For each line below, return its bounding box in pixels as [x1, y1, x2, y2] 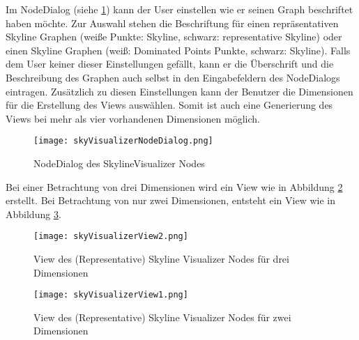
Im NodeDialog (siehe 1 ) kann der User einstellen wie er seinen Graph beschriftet [6, 2, 353, 16]
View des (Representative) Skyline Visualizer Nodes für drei [33, 252, 289, 266]
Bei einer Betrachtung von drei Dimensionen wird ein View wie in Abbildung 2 [6, 179, 343, 194]
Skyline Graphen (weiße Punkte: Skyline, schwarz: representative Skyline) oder [6, 29, 342, 44]
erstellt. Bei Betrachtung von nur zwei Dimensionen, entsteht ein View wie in [6, 193, 335, 208]
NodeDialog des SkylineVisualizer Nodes [33, 156, 205, 170]
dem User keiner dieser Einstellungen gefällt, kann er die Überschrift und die [6, 56, 334, 71]
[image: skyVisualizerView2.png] [33, 231, 188, 242]
